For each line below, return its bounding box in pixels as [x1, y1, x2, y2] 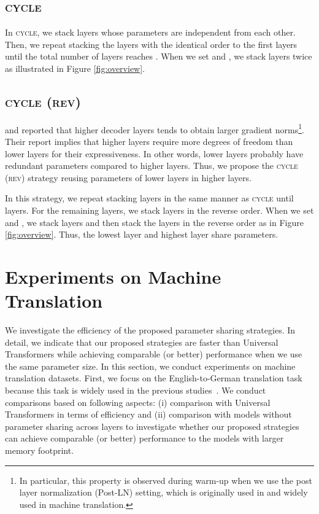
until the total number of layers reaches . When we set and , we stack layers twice [5, 50, 312, 63]
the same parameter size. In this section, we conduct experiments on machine [5, 359, 296, 372]
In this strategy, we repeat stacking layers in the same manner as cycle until [5, 192, 294, 204]
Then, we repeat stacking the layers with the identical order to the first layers [5, 37, 298, 50]
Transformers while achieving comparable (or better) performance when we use [5, 348, 302, 360]
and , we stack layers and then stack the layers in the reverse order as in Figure [5, 216, 304, 228]
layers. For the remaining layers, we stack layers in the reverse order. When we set [5, 204, 314, 216]
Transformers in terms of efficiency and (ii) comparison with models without [5, 408, 292, 421]
